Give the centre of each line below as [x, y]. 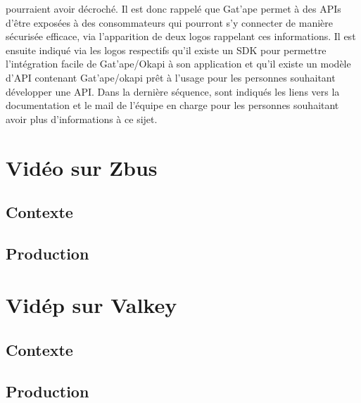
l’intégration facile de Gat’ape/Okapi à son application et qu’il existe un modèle [178, 64]
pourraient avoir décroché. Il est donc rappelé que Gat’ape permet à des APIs [173, 8]
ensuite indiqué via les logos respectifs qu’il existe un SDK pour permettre [166, 50]
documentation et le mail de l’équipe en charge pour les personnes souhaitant [172, 105]
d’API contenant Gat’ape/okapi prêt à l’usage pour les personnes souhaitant [171, 77]
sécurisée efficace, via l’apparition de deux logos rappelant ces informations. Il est [181, 36]
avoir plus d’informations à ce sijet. [82, 119]
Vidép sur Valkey [91, 305]
